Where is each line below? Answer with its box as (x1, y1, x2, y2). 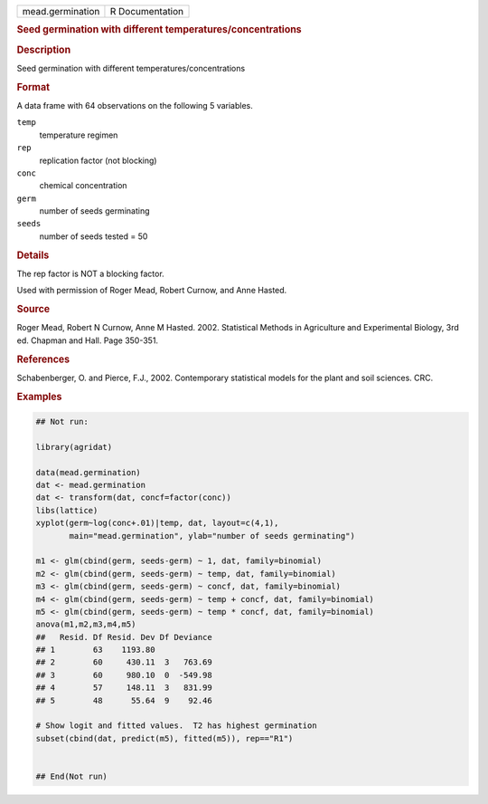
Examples (16, 390, 62, 403)
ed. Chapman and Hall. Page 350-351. (16, 335, 158, 346)
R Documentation (109, 5, 184, 17)
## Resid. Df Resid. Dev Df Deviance (35, 632, 212, 642)
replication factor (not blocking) (39, 155, 157, 166)
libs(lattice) (35, 505, 99, 515)
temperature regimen (39, 129, 118, 140)
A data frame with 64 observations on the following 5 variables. (16, 100, 253, 110)
